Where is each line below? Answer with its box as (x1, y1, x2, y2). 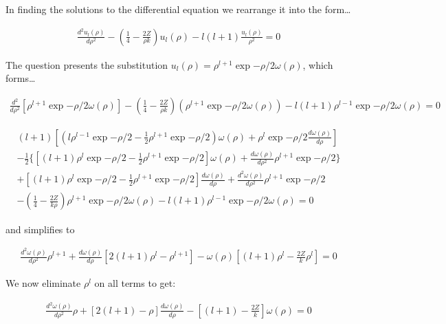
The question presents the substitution (5, 57, 168, 72)
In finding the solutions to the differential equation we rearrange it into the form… (5, 2, 351, 16)
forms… (5, 71, 36, 85)
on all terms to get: (94, 276, 176, 290)
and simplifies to (5, 222, 75, 236)
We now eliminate (5, 276, 81, 290)
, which (302, 57, 333, 72)
